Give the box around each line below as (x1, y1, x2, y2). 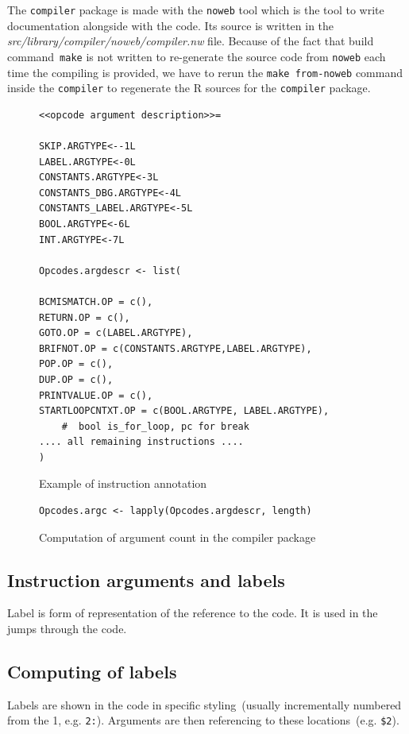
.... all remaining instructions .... (39, 436, 244, 448)
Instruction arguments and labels (7, 567, 285, 592)
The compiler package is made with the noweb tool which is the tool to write (7, 2, 384, 17)
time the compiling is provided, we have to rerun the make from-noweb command (7, 64, 403, 80)
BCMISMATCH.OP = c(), (39, 296, 153, 307)
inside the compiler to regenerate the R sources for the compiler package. (7, 79, 371, 96)
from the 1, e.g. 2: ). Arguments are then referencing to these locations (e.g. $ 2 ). (7, 712, 399, 728)
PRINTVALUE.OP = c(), (39, 389, 153, 401)
